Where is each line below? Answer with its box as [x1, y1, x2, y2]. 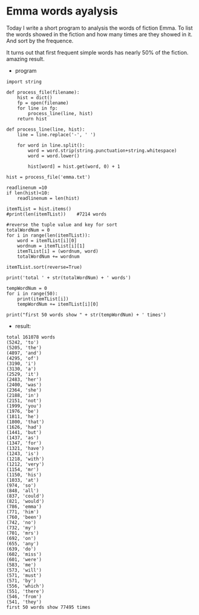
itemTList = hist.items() [6, 206, 71, 212]
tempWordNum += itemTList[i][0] [17, 301, 99, 307]
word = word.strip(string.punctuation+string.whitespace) [28, 147, 177, 154]
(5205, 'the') [6, 344, 42, 350]
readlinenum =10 [6, 185, 47, 191]
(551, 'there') [6, 588, 45, 594]
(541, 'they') [6, 599, 42, 605]
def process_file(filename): [6, 89, 80, 95]
